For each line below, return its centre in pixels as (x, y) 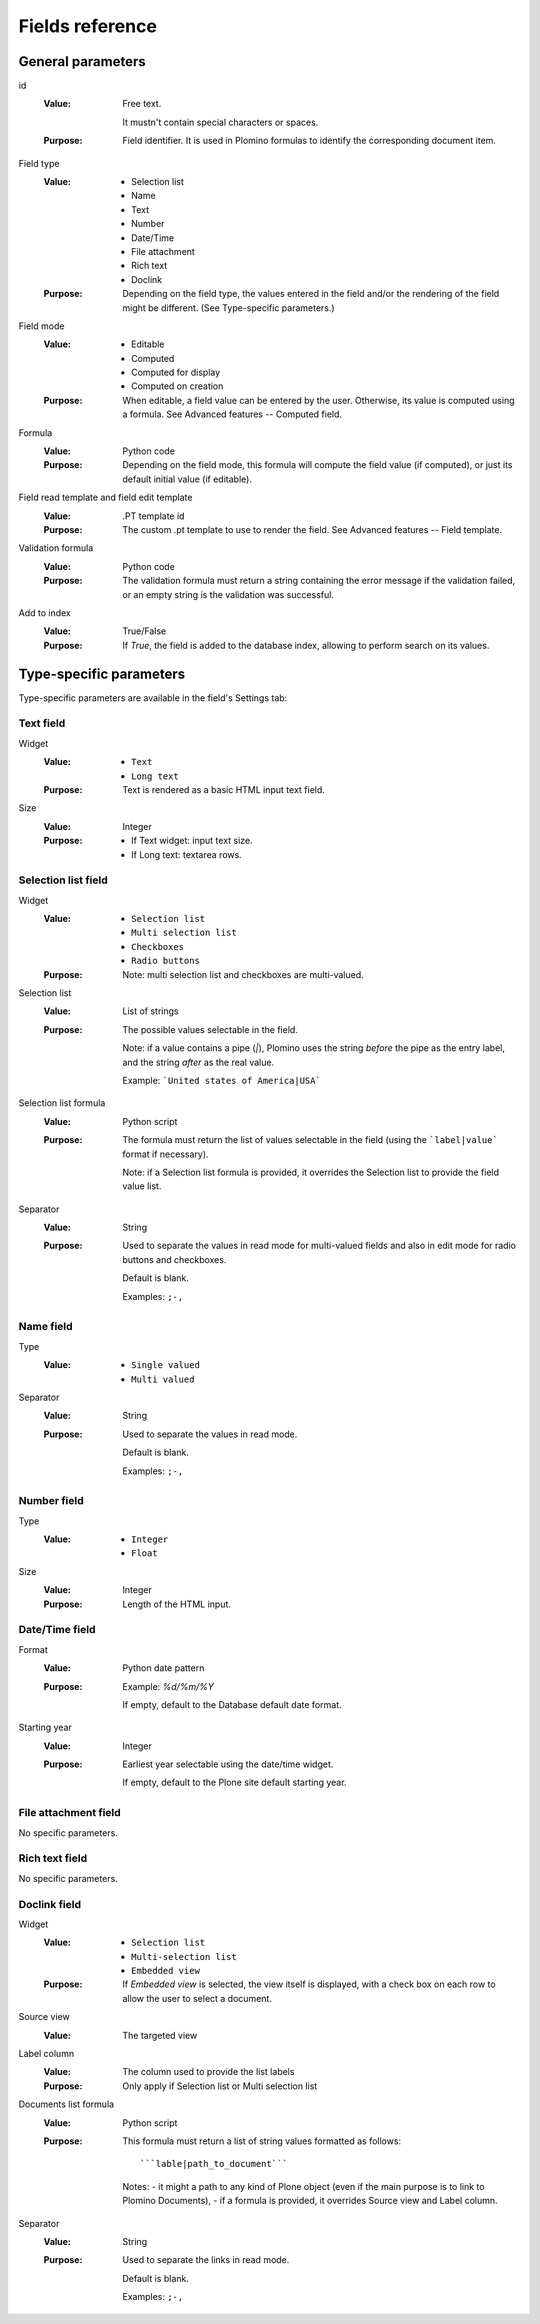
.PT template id (153, 516)
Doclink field (50, 1904)
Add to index (45, 612)
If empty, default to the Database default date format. (232, 1704)
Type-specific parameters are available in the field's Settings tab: (153, 697)
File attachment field (70, 1813)
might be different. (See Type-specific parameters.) (228, 307)
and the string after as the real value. (198, 1062)
